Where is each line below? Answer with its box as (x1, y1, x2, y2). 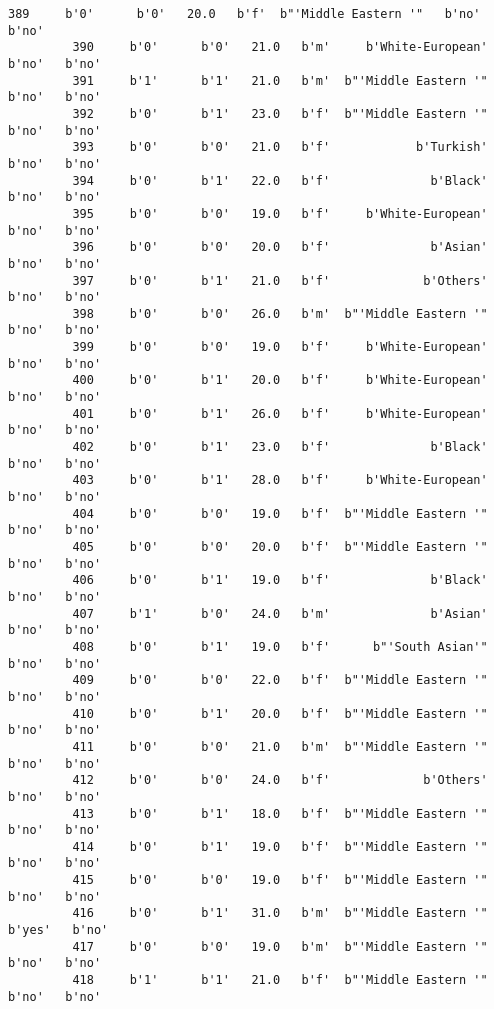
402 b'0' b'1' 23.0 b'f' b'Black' (72, 440, 488, 455)
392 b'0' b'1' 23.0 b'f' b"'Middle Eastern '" (72, 106, 488, 121)
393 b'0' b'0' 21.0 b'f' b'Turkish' (72, 140, 488, 155)
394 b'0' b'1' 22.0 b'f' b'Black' (72, 173, 488, 188)
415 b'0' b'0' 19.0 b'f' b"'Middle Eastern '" (72, 873, 488, 888)
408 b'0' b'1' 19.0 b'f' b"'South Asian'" (72, 639, 488, 654)
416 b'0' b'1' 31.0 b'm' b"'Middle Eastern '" (72, 906, 488, 921)
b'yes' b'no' (8, 923, 109, 938)
